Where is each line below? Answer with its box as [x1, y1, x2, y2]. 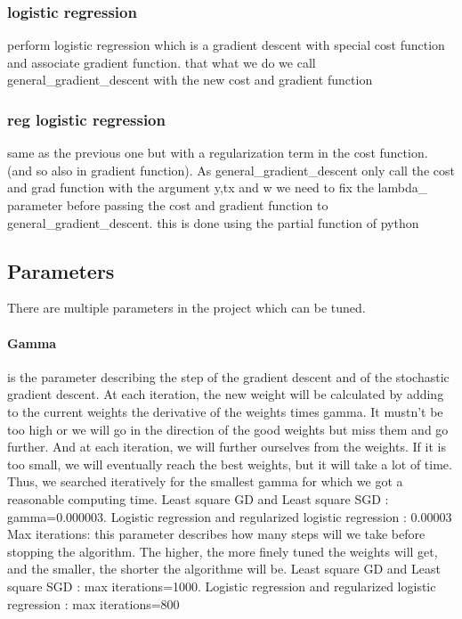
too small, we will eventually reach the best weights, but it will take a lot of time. [7, 454, 452, 473]
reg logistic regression [7, 108, 166, 130]
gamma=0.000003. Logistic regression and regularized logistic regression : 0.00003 [7, 507, 452, 525]
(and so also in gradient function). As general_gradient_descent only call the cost [7, 160, 455, 179]
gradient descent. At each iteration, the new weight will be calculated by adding [7, 385, 444, 403]
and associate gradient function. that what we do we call [7, 53, 316, 71]
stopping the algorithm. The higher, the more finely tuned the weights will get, [7, 542, 438, 560]
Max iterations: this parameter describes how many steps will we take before [7, 525, 426, 543]
